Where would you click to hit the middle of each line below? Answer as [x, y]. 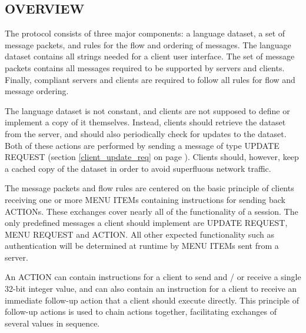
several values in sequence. [52, 323]
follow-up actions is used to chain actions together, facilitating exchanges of [141, 312]
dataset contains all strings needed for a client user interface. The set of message [150, 56]
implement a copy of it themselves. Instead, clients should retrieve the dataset [145, 122]
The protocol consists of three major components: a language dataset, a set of [145, 33]
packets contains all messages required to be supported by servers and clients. [145, 67]
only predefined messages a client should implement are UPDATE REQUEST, [146, 223]
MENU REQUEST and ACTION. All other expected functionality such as [139, 234]
